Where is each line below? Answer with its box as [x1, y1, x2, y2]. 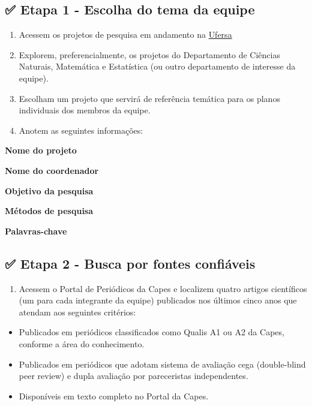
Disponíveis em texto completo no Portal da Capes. [19, 389, 209, 402]
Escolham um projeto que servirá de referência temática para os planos [19, 92, 280, 104]
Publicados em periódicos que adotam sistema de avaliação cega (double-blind [19, 357, 306, 370]
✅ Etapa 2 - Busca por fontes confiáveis [5, 254, 256, 272]
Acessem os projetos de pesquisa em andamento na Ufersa [19, 28, 232, 41]
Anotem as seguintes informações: [19, 124, 143, 136]
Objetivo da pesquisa [5, 184, 94, 197]
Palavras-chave [5, 224, 67, 237]
